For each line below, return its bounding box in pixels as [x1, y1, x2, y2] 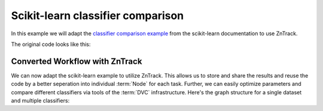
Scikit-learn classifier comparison [11, 9, 184, 22]
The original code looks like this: [11, 41, 91, 48]
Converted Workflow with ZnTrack [11, 56, 142, 66]
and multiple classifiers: [11, 97, 70, 104]
